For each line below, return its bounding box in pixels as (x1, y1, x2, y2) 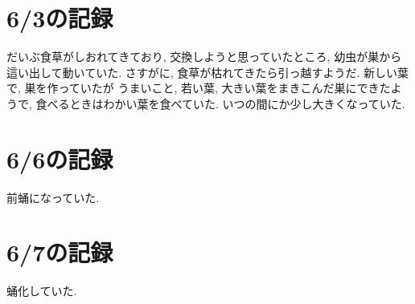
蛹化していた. (6, 282, 77, 299)
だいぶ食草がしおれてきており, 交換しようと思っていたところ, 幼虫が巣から (6, 48, 402, 65)
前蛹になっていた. (6, 188, 100, 205)
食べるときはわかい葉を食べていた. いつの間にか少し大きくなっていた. (35, 95, 405, 111)
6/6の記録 (6, 142, 113, 175)
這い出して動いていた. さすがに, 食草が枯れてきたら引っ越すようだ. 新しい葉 (6, 63, 409, 80)
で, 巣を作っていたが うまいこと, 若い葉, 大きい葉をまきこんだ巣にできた (6, 79, 391, 96)
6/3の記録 (6, 2, 113, 34)
